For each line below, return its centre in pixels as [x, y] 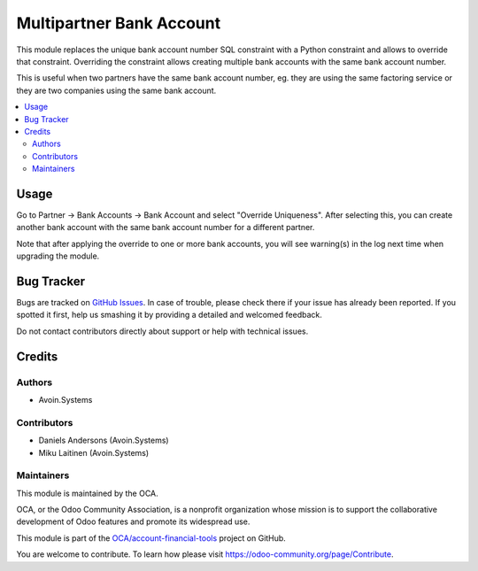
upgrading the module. [58, 256]
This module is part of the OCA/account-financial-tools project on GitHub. [151, 538]
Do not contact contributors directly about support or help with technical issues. [162, 331]
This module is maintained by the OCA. [87, 493]
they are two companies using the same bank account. [116, 90]
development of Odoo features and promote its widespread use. [133, 521]
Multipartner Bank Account [119, 23]
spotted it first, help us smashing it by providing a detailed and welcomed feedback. [169, 315]
